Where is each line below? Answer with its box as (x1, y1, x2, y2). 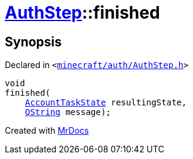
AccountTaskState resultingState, (25, 98, 187, 108)
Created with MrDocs (5, 125, 89, 136)
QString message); (25, 107, 111, 117)
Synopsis (5, 34, 62, 49)
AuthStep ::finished (5, 2, 160, 23)
